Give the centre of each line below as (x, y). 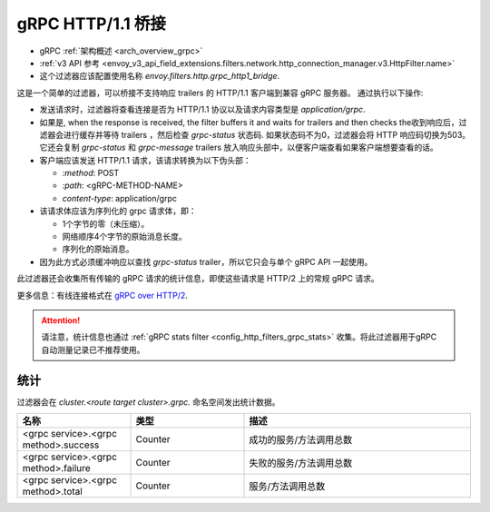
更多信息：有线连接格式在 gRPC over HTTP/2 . (102, 295)
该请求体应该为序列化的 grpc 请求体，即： (118, 211)
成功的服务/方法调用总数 (301, 440)
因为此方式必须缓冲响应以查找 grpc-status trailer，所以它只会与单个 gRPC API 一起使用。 (206, 261)
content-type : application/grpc (119, 198)
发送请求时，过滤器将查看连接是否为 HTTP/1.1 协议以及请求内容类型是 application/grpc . (203, 110)
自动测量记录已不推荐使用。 (93, 350)
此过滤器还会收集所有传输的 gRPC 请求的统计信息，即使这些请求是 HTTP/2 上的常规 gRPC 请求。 (198, 279)
